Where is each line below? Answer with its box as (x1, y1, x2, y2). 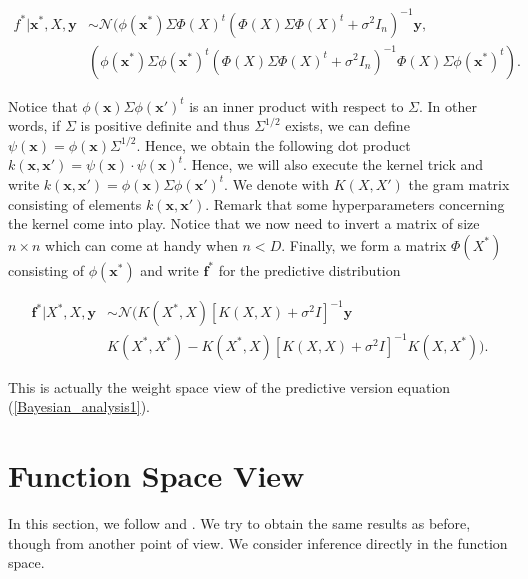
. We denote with (224, 173, 330, 194)
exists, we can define (285, 115, 410, 136)
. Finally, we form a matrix (281, 234, 447, 255)
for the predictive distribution (218, 259, 401, 280)
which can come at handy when (45, 234, 238, 255)
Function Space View (8, 455, 305, 496)
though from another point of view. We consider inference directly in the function (8, 532, 508, 553)
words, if (8, 115, 61, 136)
